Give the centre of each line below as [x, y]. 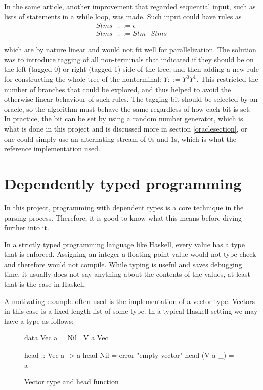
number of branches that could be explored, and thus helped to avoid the [118, 89]
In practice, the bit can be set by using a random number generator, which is [124, 119]
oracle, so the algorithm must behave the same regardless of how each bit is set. [128, 109]
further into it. [27, 227]
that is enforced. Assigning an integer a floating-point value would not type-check [130, 254]
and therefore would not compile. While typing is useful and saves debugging [123, 264]
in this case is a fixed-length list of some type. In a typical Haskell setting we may [131, 311]
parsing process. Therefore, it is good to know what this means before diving [123, 217]
